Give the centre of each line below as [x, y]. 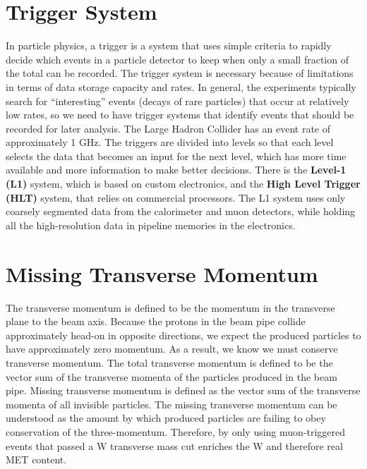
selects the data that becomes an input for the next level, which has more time [176, 156]
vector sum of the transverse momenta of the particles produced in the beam [172, 376]
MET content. [36, 459]
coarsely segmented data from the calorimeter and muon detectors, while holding [181, 211]
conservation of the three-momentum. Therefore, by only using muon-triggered [176, 431]
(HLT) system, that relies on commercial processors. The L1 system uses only [176, 197]
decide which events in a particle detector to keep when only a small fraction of [177, 59]
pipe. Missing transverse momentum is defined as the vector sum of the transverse [183, 390]
